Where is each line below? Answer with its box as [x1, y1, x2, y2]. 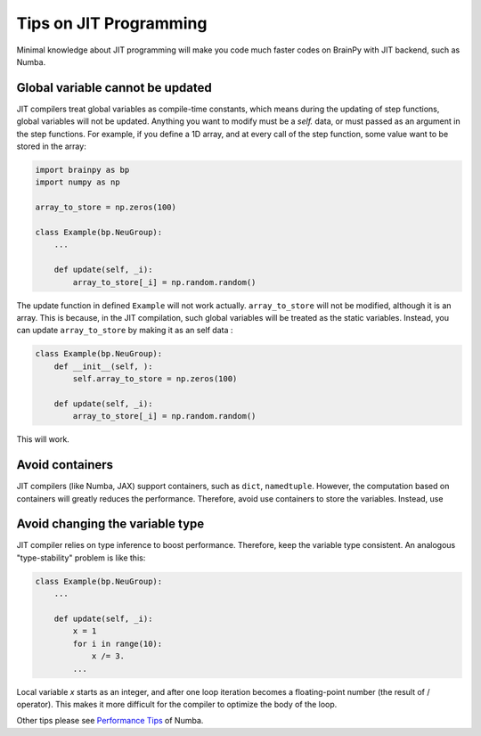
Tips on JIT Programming [16, 13, 208, 33]
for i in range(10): [72, 638, 163, 649]
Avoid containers [16, 457, 114, 472]
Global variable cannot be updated [16, 80, 213, 95]
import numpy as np [35, 177, 120, 187]
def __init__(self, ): [53, 361, 153, 372]
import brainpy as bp [35, 165, 130, 175]
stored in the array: [16, 141, 86, 151]
